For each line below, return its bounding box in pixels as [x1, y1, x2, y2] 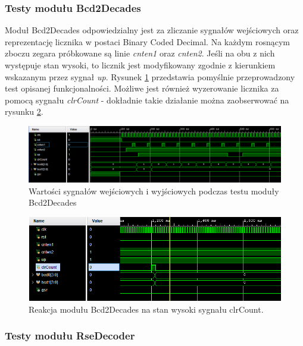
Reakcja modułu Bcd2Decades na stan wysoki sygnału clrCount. [29, 303, 264, 315]
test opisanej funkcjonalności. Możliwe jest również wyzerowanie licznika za [5, 82, 279, 95]
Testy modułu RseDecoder [5, 328, 135, 343]
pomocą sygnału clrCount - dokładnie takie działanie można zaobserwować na [5, 93, 289, 106]
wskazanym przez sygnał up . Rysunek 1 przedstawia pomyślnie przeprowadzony [5, 70, 295, 83]
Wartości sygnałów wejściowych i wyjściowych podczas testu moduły [29, 184, 279, 197]
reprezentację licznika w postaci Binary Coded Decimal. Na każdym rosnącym [5, 35, 290, 48]
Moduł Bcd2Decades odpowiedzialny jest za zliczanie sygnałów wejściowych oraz [5, 24, 299, 36]
